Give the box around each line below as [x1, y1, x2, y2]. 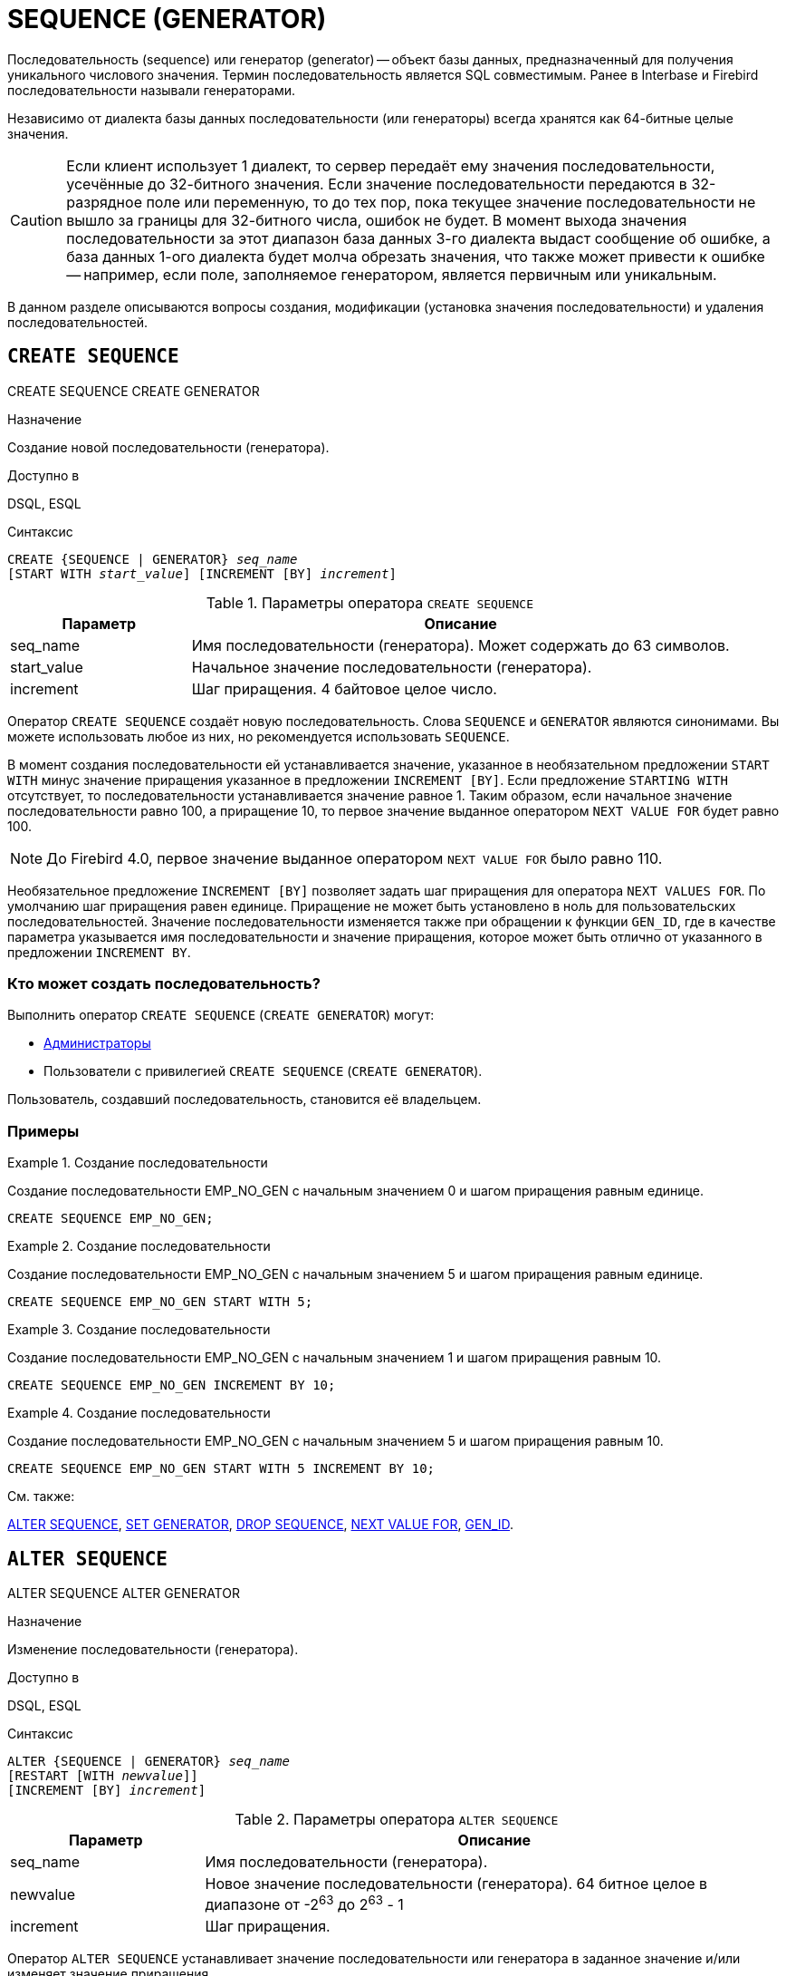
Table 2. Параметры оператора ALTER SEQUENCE [235, 1809, 559, 1828]
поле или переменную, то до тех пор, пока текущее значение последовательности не [146, 192, 756, 211]
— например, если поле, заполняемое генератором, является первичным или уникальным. [66, 265, 717, 284]
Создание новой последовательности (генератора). [7, 439, 330, 455]
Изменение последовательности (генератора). [7, 1641, 299, 1657]
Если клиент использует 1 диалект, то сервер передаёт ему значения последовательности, [66, 156, 715, 175]
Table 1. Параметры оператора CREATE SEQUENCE [206, 593, 534, 612]
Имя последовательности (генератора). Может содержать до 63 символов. [191, 635, 730, 654]
